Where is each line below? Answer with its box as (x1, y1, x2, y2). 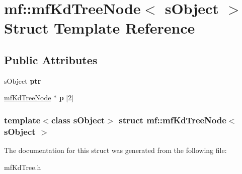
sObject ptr (4, 75, 41, 86)
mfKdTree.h (4, 161, 41, 172)
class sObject (51, 113, 105, 126)
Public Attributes (4, 52, 98, 67)
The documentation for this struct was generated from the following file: (4, 145, 227, 155)
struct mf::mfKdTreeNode (119, 113, 226, 126)
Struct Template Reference (4, 18, 195, 38)
